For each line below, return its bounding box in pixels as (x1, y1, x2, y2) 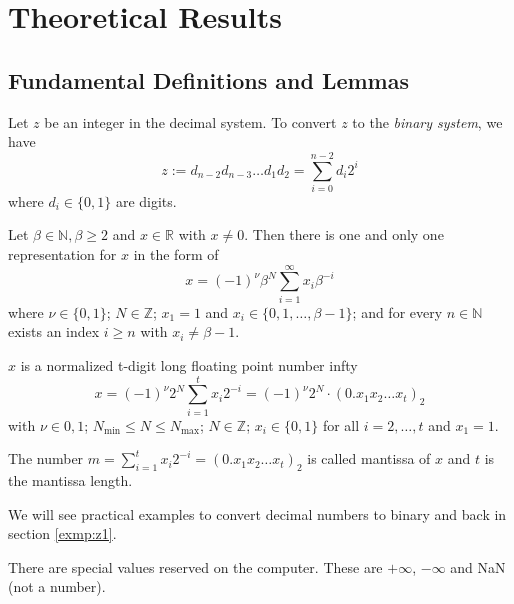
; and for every (352, 301, 443, 322)
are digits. (115, 190, 177, 211)
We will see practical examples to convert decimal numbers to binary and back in (8, 503, 507, 524)
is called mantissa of (307, 448, 431, 469)
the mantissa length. (8, 470, 133, 491)
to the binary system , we (352, 111, 503, 132)
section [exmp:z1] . (8, 523, 117, 544)
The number (8, 448, 84, 469)
